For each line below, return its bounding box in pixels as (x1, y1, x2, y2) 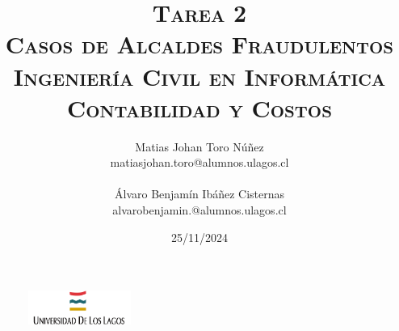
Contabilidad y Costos (67, 91, 332, 124)
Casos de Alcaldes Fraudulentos (5, 28, 394, 61)
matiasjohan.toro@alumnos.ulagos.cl (110, 154, 289, 171)
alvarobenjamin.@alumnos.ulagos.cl (112, 202, 287, 219)
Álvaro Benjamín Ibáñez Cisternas (114, 185, 285, 202)
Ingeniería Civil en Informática (13, 59, 386, 92)
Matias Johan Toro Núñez (135, 138, 264, 155)
